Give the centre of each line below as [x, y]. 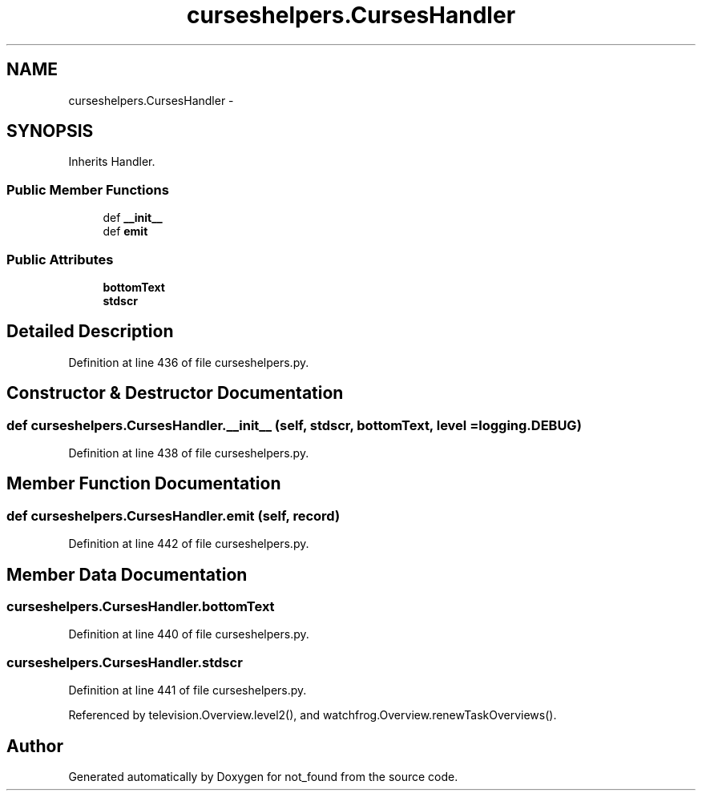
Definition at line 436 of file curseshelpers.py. [189, 362]
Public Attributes [60, 259]
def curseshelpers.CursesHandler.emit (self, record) [173, 515]
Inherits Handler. [112, 162]
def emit [125, 231]
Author [35, 746]
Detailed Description [90, 332]
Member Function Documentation [144, 484]
